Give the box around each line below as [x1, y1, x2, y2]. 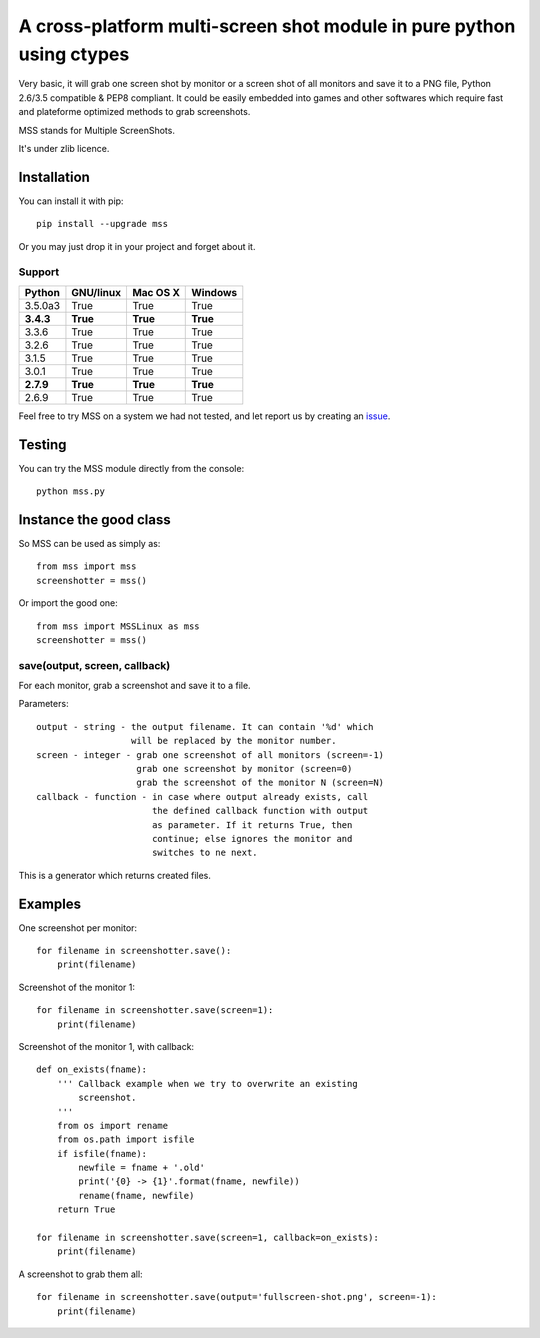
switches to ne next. [151, 847, 259, 859]
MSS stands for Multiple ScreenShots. [18, 124, 175, 136]
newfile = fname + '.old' [78, 1162, 205, 1174]
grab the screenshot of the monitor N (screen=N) [136, 777, 385, 789]
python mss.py [36, 486, 105, 497]
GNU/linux [71, 285, 122, 299]
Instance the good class [18, 511, 171, 528]
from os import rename [56, 1120, 169, 1131]
